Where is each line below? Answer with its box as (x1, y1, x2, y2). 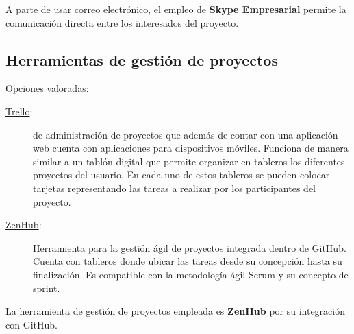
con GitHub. (5, 317, 58, 331)
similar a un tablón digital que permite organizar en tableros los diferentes (33, 154, 345, 168)
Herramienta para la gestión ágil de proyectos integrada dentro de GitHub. (33, 240, 346, 254)
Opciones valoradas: (5, 81, 89, 95)
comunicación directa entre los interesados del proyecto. (5, 15, 239, 29)
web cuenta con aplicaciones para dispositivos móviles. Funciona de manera (33, 141, 349, 155)
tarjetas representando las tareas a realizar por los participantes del (33, 180, 316, 195)
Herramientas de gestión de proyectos (5, 49, 278, 70)
